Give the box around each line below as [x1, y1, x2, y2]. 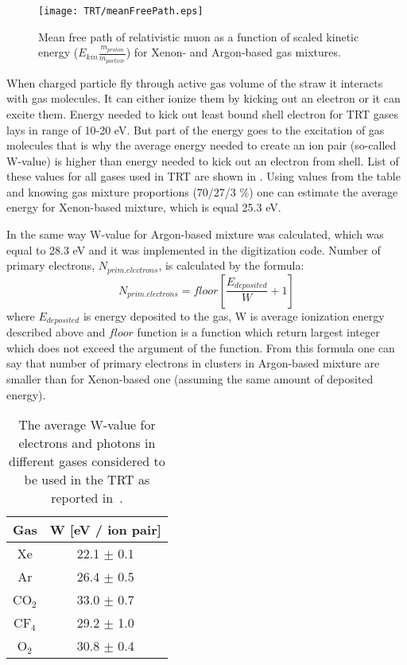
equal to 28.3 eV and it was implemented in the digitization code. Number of [6, 241, 381, 258]
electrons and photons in [18, 434, 156, 453]
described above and [6, 324, 106, 340]
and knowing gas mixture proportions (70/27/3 [6, 183, 236, 200]
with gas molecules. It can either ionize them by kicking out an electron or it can [6, 90, 401, 107]
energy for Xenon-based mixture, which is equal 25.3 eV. [6, 199, 281, 216]
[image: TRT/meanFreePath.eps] [38, 6, 203, 17]
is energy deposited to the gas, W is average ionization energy [83, 307, 385, 324]
